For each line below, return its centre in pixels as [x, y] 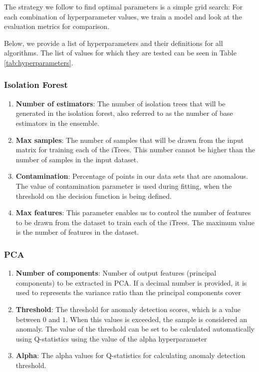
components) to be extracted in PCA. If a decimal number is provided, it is [131, 282]
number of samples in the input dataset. [77, 159]
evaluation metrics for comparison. [57, 26]
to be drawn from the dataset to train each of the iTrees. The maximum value [135, 222]
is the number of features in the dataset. [77, 232]
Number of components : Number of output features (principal [116, 273]
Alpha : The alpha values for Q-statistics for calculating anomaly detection [130, 355]
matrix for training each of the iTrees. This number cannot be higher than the [135, 150]
